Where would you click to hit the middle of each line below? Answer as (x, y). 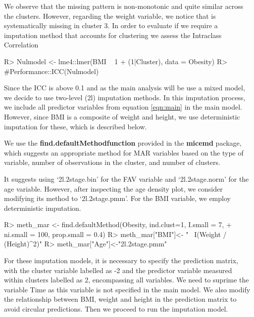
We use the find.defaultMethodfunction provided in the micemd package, (123, 143)
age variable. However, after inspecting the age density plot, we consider (113, 188)
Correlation (21, 45)
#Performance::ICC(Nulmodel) (51, 71)
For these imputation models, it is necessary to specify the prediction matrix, (121, 260)
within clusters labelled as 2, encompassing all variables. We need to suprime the (127, 280)
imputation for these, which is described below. (76, 126)
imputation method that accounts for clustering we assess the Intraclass (113, 35)
